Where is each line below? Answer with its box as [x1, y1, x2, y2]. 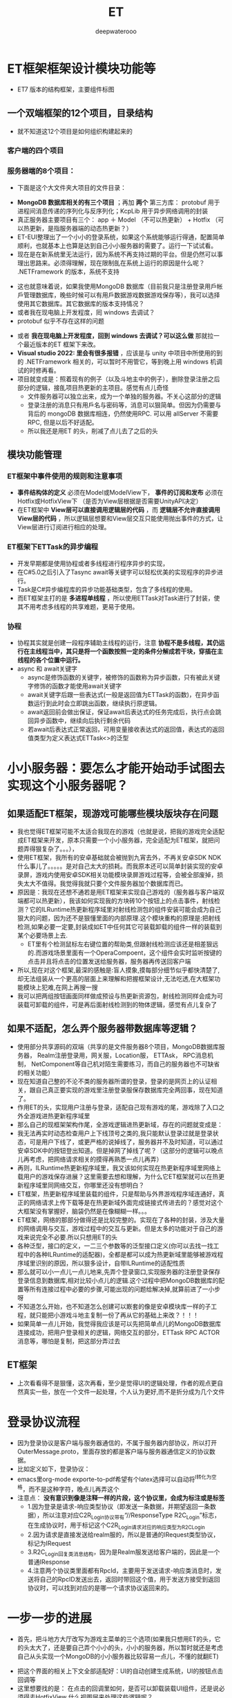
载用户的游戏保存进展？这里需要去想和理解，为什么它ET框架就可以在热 [17, 1172, 219, 1180]
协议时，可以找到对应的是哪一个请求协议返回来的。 [27, 1584, 173, 1592]
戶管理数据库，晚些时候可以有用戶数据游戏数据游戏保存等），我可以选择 [17, 290, 220, 299]
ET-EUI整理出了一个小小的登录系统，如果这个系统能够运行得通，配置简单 [17, 233, 225, 241]
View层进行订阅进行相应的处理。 [17, 523, 110, 531]
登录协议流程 [7, 1414, 81, 1430]
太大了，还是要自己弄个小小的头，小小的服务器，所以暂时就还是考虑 [29, 1643, 223, 1652]
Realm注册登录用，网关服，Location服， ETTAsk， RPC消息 [37, 1051, 208, 1059]
